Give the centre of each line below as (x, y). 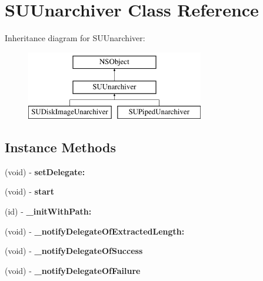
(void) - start (29, 191)
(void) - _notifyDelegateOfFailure (73, 270)
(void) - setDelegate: (45, 171)
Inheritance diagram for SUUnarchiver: (75, 38)
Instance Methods (60, 147)
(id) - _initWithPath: (48, 211)
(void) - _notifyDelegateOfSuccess (74, 251)
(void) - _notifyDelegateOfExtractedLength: (95, 231)
